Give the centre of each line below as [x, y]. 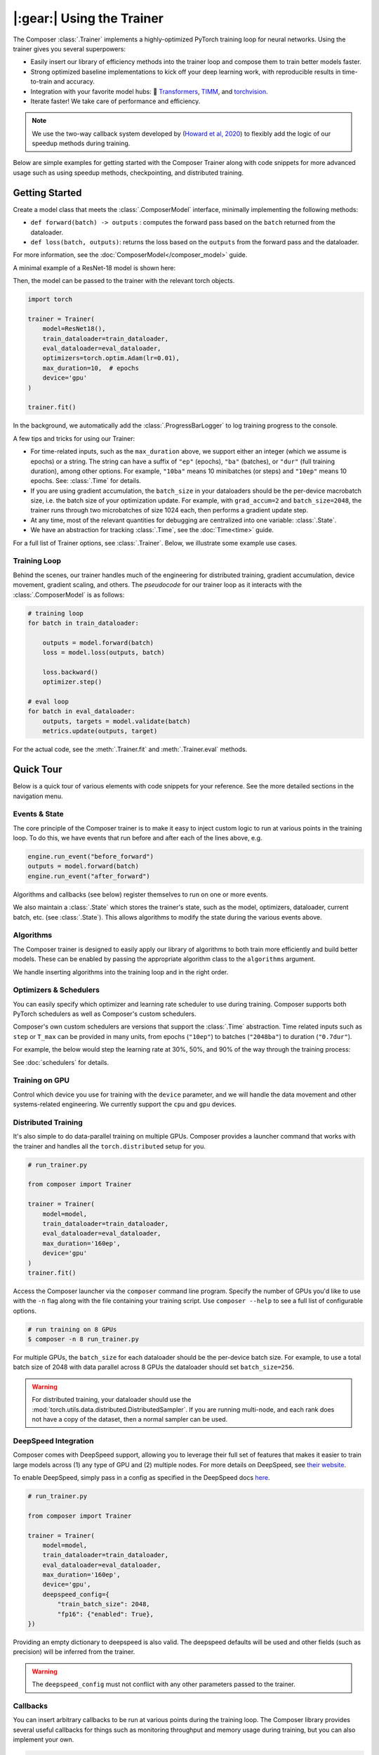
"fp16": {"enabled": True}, [106, 1614]
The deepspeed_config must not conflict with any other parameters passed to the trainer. [164, 1684]
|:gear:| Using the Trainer [88, 18]
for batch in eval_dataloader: [82, 711]
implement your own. [44, 1740]
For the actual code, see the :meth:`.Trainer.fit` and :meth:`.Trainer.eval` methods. [130, 749]
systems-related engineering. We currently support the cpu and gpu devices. [125, 1104]
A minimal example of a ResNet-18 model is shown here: [94, 267]
